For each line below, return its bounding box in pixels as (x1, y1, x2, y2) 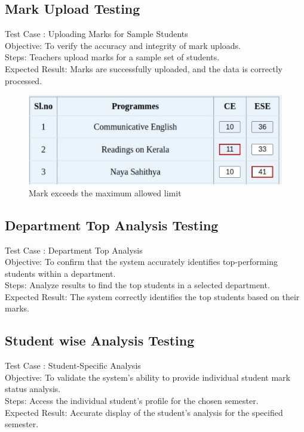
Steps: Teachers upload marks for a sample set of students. (5, 51, 220, 63)
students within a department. (5, 267, 116, 279)
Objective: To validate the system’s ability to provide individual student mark (5, 371, 290, 383)
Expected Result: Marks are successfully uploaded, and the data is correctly (5, 62, 282, 75)
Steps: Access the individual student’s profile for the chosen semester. (5, 394, 259, 407)
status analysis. (5, 382, 61, 395)
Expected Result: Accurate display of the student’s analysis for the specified (5, 406, 283, 418)
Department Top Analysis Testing (5, 215, 219, 234)
